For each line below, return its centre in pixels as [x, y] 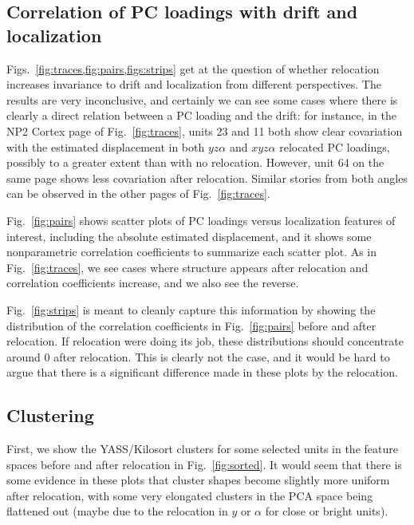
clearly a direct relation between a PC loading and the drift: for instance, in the [201, 115]
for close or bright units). [327, 511]
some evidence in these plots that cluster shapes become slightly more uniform [198, 480]
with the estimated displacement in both [106, 146]
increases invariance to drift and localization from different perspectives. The [194, 84]
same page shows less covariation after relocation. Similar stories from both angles [207, 178]
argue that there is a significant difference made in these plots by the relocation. [202, 372]
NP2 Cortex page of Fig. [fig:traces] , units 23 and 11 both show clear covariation [205, 130]
